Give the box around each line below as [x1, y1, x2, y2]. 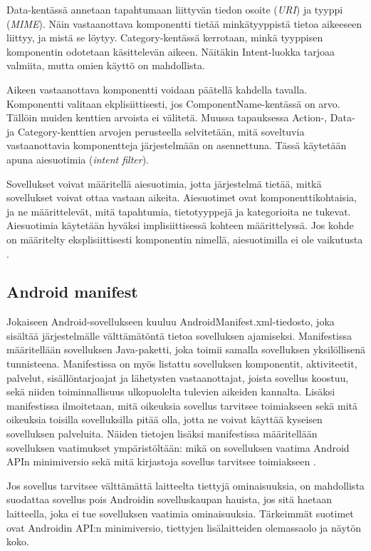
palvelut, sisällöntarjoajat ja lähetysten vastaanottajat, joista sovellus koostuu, [6, 370, 349, 385]
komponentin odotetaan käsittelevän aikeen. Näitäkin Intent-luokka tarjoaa [6, 44, 335, 59]
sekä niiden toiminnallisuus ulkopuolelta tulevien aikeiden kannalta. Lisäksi [6, 384, 335, 399]
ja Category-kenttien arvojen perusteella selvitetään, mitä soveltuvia [6, 123, 305, 138]
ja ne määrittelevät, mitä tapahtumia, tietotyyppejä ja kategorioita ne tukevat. [6, 203, 351, 218]
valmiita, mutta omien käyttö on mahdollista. [6, 58, 205, 73]
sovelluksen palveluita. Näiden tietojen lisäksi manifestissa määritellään [6, 426, 318, 441]
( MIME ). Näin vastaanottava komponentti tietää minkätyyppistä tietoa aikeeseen [6, 16, 362, 31]
